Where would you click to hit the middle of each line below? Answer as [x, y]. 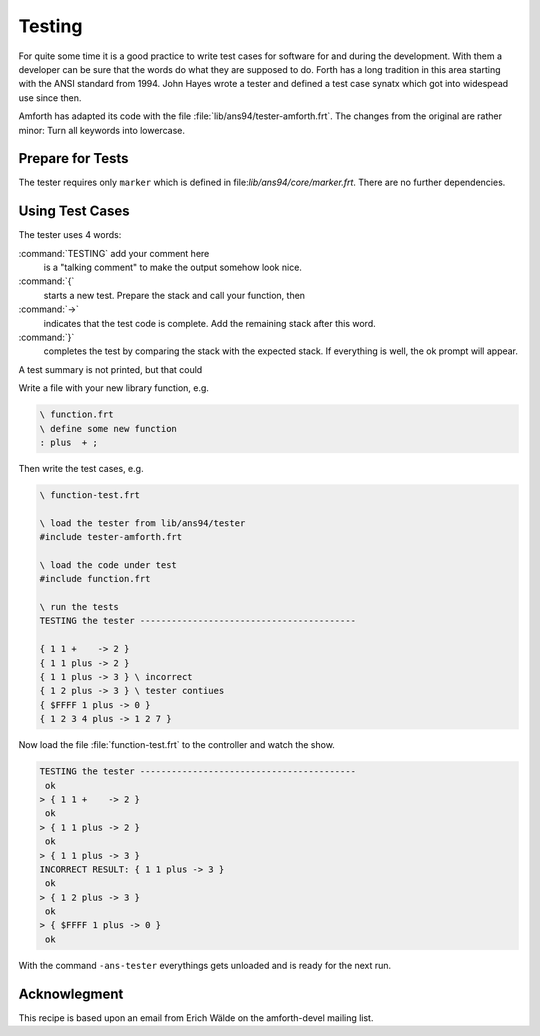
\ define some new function [108, 428]
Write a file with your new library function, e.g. [114, 388]
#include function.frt [95, 579]
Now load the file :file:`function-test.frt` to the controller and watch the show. [176, 745]
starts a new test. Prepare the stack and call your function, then [174, 295]
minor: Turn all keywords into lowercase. [101, 130]
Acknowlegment [71, 993]
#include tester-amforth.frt [111, 537]
